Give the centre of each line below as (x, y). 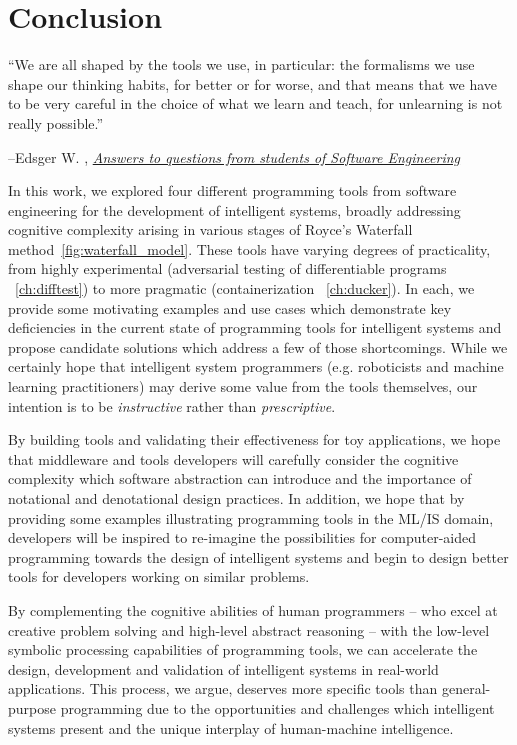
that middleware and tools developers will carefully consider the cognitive (233, 458)
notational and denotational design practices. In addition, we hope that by (236, 498)
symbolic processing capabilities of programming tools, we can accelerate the (243, 649)
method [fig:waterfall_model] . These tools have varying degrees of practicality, (249, 248)
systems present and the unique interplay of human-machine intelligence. (231, 727)
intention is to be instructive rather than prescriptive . (172, 405)
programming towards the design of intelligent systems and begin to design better (258, 556)
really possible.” (56, 122)
